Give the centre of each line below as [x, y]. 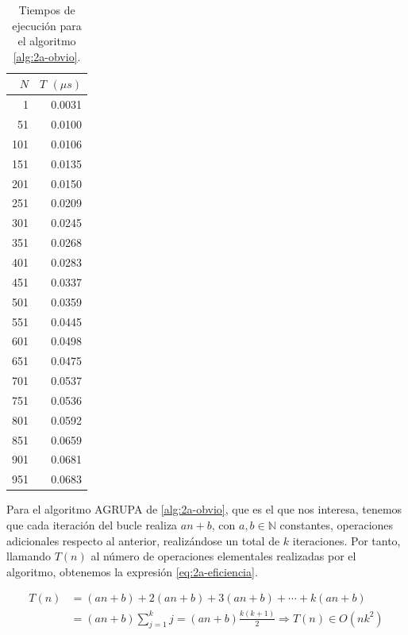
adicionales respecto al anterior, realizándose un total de [143, 540]
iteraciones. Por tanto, [346, 540]
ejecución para [47, 25]
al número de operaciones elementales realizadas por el [223, 556]
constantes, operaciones [337, 524]
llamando [29, 556]
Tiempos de [47, 10]
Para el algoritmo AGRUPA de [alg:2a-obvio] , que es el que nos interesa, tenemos [204, 509]
